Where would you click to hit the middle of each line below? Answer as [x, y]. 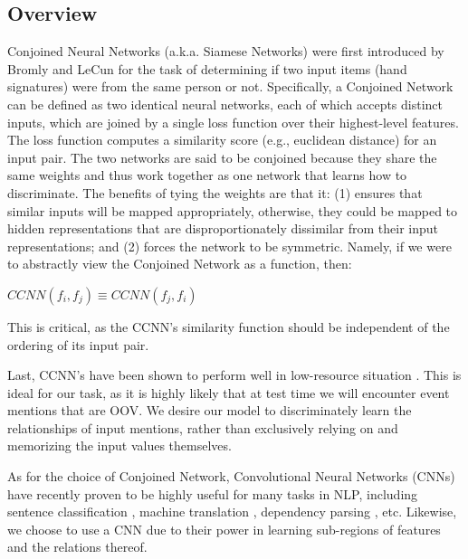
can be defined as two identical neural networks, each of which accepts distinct [225, 104]
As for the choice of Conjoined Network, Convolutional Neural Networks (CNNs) [231, 476]
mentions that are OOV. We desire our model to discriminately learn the [210, 410]
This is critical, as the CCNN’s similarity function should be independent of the [229, 326]
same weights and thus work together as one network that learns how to [207, 175]
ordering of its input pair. [78, 344]
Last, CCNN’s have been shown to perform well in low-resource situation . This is [234, 375]
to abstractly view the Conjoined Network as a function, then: [180, 264]
